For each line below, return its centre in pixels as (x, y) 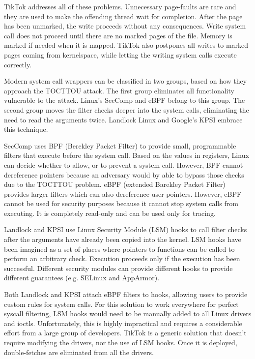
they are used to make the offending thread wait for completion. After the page (123, 16)
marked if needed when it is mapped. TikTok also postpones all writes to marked (126, 45)
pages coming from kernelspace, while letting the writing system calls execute (120, 54)
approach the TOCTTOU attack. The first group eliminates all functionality (119, 90)
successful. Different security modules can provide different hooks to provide (118, 268)
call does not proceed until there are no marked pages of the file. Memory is (118, 35)
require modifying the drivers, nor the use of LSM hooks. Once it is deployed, (121, 342)
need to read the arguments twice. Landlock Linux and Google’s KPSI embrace (123, 119)
